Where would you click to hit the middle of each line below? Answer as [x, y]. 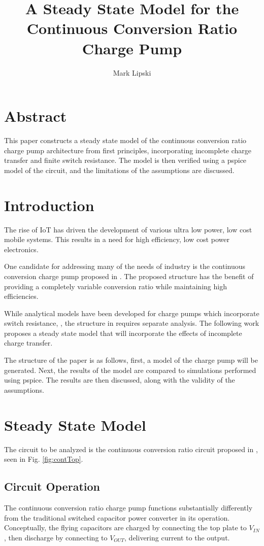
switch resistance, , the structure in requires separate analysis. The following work [132, 323]
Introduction [49, 205]
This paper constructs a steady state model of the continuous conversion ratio [125, 140]
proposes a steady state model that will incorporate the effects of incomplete [123, 333]
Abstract [36, 116]
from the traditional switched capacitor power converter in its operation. [117, 517]
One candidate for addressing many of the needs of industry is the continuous [125, 266]
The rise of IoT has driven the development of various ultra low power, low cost [128, 229]
